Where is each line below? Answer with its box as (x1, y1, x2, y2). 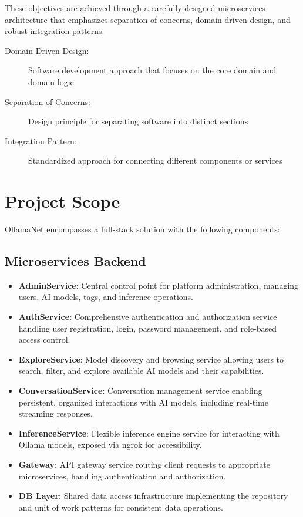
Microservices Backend (5, 252, 146, 270)
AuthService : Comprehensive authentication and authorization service (18, 310, 277, 323)
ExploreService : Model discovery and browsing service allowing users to (18, 353, 284, 365)
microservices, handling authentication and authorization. (18, 469, 226, 482)
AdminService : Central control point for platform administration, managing (18, 279, 299, 291)
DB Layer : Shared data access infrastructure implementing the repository (18, 489, 288, 502)
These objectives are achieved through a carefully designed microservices (5, 2, 265, 13)
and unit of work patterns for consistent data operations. (18, 501, 223, 513)
